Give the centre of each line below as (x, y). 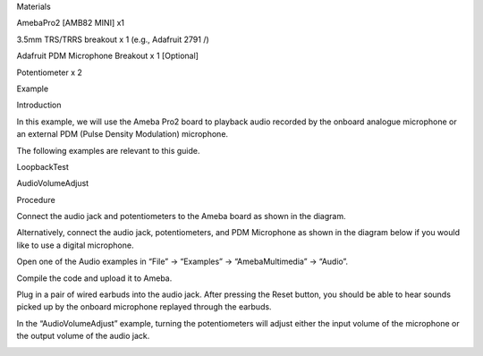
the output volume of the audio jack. (83, 336)
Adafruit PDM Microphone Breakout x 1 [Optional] (107, 56)
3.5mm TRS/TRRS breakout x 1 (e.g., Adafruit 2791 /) (113, 39)
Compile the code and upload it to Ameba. (94, 278)
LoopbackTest (42, 166)
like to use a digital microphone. (75, 245)
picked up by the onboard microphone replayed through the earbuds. (144, 307)
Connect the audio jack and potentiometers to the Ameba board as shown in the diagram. (181, 216)
